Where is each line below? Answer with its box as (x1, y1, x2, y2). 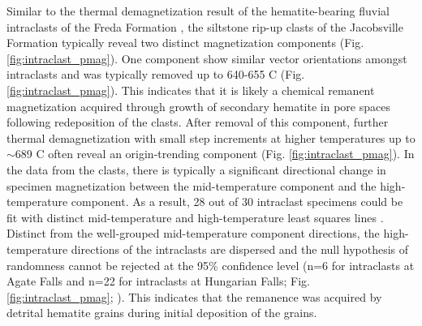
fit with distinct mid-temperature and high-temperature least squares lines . (6, 208, 384, 225)
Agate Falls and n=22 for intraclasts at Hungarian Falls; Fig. (6, 272, 310, 290)
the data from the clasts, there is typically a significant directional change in (6, 161, 386, 178)
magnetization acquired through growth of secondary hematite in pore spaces (6, 97, 390, 114)
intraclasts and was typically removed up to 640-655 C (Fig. (6, 66, 305, 83)
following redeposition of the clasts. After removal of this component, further (6, 114, 389, 131)
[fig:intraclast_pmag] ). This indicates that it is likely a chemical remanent (6, 81, 375, 98)
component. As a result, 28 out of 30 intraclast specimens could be (71, 193, 403, 210)
